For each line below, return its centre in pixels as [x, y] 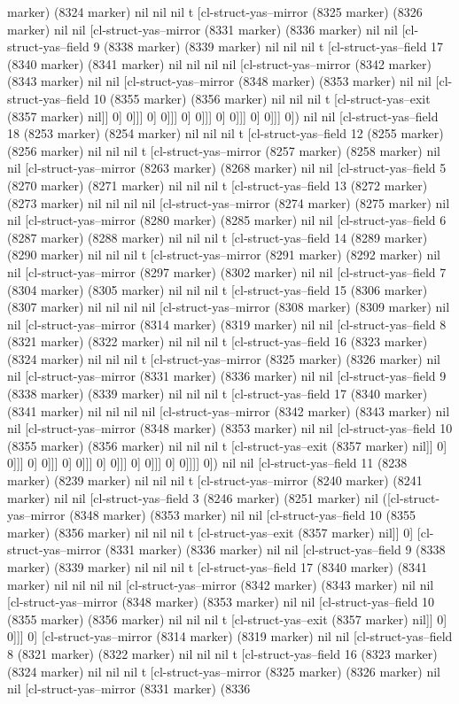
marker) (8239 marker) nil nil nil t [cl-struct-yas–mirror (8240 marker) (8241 [215, 480]
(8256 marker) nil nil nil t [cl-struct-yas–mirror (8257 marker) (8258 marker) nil [224, 150]
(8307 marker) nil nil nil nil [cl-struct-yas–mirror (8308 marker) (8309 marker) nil [229, 307]
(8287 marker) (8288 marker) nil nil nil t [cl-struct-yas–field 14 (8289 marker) [218, 237]
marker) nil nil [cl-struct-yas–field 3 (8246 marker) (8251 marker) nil [193, 497]
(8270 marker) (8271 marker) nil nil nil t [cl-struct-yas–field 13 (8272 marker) [218, 185]
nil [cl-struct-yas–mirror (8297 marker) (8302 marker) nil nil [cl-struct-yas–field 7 [227, 271]
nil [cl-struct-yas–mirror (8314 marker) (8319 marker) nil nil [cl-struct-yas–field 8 [227, 324]
